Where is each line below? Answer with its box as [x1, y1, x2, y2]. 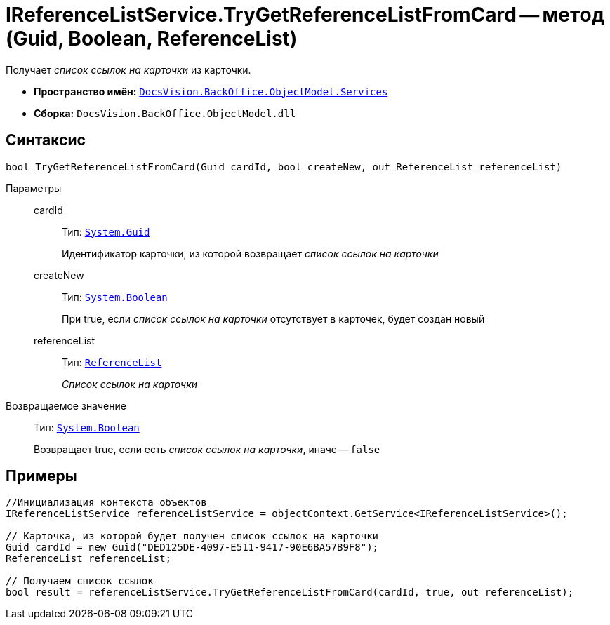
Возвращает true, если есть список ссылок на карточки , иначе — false [34, 443, 380, 455]
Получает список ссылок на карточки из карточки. [6, 63, 251, 76]
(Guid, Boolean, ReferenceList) [6, 27, 298, 51]
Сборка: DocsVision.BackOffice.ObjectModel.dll [34, 107, 296, 119]
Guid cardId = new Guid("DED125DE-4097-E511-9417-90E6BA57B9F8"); [6, 542, 379, 553]
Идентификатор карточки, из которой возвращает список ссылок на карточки [62, 247, 439, 260]
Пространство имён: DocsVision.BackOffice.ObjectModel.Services [34, 85, 388, 98]
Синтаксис [6, 131, 86, 149]
